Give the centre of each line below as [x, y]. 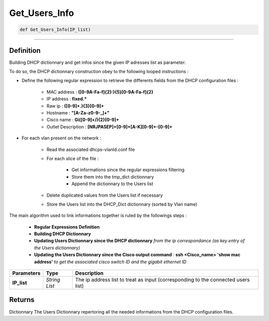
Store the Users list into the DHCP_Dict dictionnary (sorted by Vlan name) [122, 204]
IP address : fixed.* [67, 99]
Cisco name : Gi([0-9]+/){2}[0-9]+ [83, 120]
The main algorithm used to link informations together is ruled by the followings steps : [98, 215]
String [53, 280]
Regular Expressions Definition [67, 227]
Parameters [26, 273]
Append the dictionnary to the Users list [112, 184]
